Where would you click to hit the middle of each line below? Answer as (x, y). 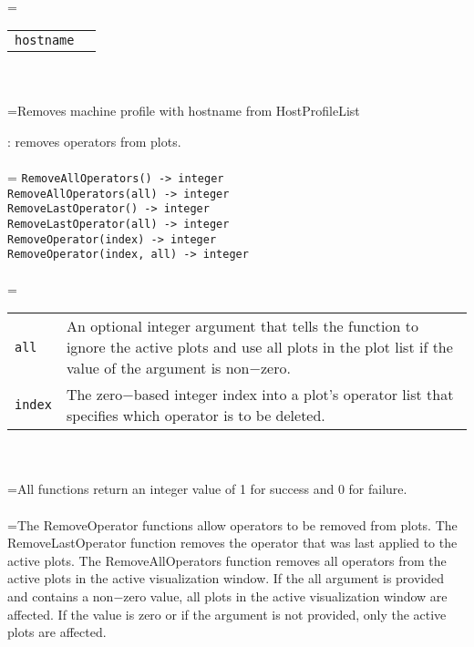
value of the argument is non (158, 368)
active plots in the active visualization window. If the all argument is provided (226, 578)
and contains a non (61, 596)
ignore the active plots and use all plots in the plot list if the (259, 347)
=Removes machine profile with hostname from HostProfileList (184, 111)
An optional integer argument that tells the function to (242, 326)
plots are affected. (57, 632)
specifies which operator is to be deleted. (196, 416)
